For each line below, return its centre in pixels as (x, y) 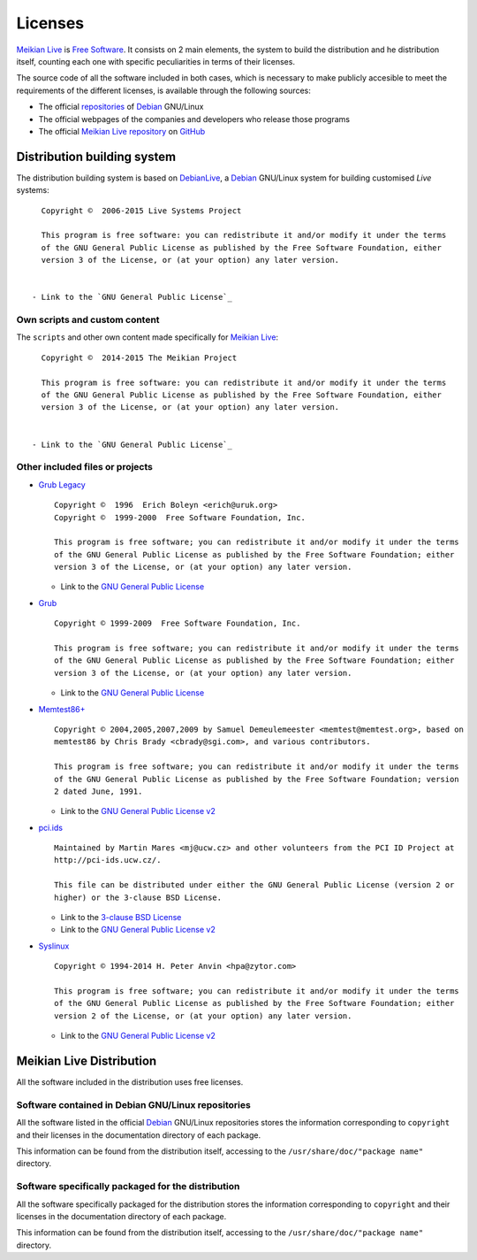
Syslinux (54, 946)
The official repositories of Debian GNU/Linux (121, 107)
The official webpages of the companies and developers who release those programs (194, 119)
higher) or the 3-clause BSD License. (138, 897)
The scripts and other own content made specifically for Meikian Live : (147, 337)
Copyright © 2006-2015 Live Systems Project (141, 211)
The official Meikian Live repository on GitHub (122, 131)
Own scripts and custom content (88, 320)
